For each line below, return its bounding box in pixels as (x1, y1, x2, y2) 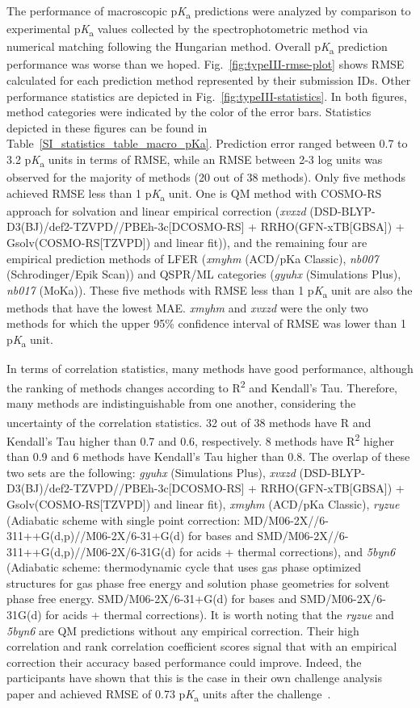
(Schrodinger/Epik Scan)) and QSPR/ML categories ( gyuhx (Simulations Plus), (6, 266, 401, 283)
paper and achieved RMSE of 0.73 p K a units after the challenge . (6, 685, 331, 704)
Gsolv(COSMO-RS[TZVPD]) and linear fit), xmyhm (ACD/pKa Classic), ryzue (6, 495, 400, 512)
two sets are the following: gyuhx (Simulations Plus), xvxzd (6, 463, 296, 480)
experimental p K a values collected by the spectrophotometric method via (6, 20, 368, 39)
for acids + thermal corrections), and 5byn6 (179, 543, 396, 559)
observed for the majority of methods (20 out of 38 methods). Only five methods (6, 169, 405, 186)
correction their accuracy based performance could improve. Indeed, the (6, 653, 362, 670)
